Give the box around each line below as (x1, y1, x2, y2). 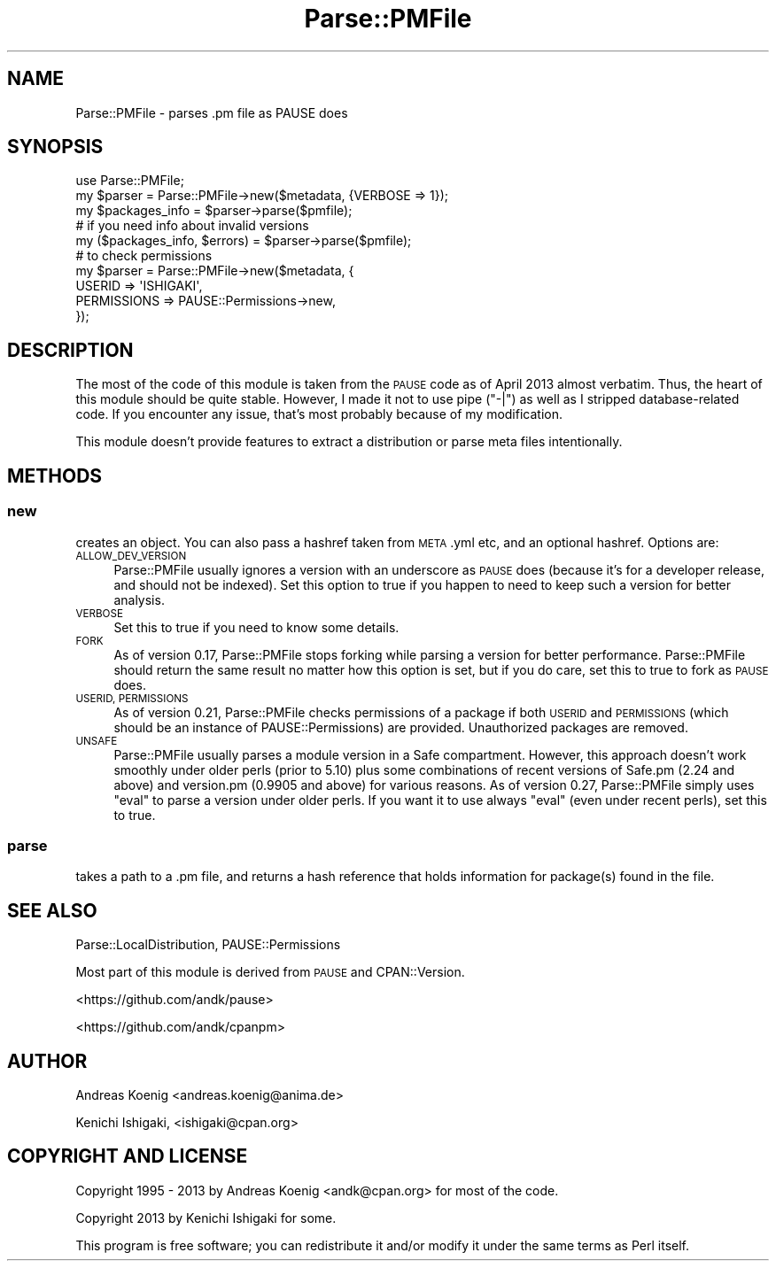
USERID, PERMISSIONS (75, 692, 189, 705)
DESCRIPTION (7, 338, 134, 361)
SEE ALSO (7, 899, 97, 922)
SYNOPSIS (7, 135, 104, 158)
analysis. (113, 591, 165, 607)
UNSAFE (75, 734, 118, 747)
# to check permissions (75, 248, 213, 264)
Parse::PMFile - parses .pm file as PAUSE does (75, 104, 348, 120)
